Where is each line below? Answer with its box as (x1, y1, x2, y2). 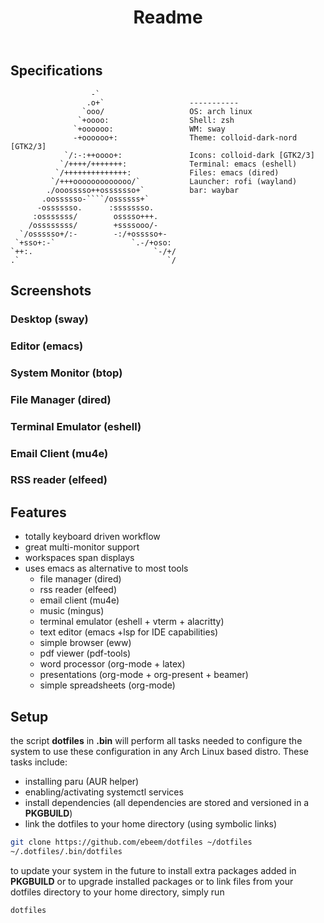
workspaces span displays (24, 552, 135, 564)
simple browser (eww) (39, 637, 132, 649)
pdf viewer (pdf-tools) (39, 647, 132, 660)
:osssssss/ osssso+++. (32, 211, 159, 221)
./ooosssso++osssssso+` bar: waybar (46, 185, 240, 195)
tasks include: (10, 756, 68, 768)
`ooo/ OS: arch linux (81, 106, 253, 116)
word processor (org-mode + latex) (39, 658, 186, 670)
